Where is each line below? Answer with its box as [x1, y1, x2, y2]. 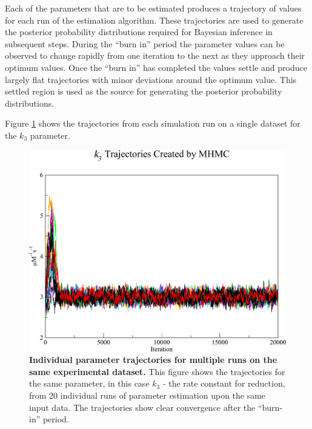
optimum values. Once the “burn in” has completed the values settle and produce [5, 61, 307, 73]
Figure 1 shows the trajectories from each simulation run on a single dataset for [5, 117, 300, 130]
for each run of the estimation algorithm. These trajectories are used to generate [5, 13, 304, 26]
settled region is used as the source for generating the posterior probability [5, 85, 282, 98]
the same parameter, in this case [29, 377, 150, 390]
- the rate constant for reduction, [162, 377, 285, 390]
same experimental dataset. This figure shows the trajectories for [29, 365, 285, 377]
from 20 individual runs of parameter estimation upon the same [29, 388, 266, 401]
